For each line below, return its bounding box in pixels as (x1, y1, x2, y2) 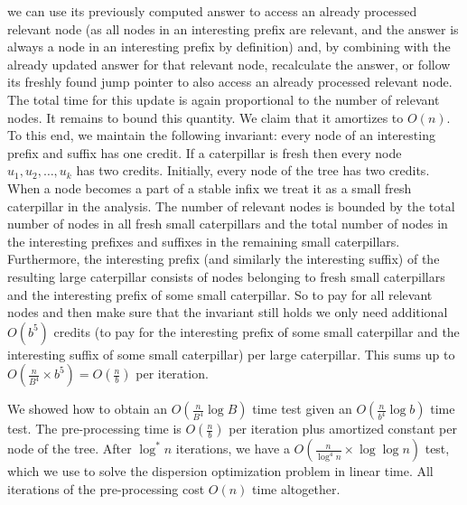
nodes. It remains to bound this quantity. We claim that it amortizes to (7, 108, 404, 126)
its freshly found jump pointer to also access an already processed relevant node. (7, 72, 453, 91)
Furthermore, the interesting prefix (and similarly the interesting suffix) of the (7, 249, 440, 268)
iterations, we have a (175, 439, 290, 458)
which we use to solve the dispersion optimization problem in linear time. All (7, 462, 434, 481)
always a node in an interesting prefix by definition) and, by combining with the (7, 37, 451, 56)
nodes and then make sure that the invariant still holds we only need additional (7, 303, 448, 322)
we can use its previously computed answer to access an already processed (7, 2, 417, 20)
